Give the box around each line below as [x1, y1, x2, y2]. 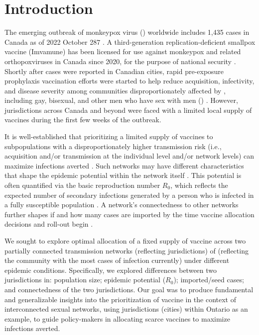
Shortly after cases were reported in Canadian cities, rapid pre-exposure [4, 66, 224, 76]
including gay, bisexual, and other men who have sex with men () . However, [4, 95, 238, 105]
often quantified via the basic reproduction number [4, 180, 160, 190]
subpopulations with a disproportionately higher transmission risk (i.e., [4, 141, 222, 151]
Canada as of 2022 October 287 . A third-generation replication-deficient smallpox [4, 36, 256, 47]
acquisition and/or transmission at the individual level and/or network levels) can [4, 151, 255, 161]
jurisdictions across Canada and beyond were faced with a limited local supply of [4, 104, 252, 115]
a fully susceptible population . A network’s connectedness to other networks [4, 199, 239, 210]
